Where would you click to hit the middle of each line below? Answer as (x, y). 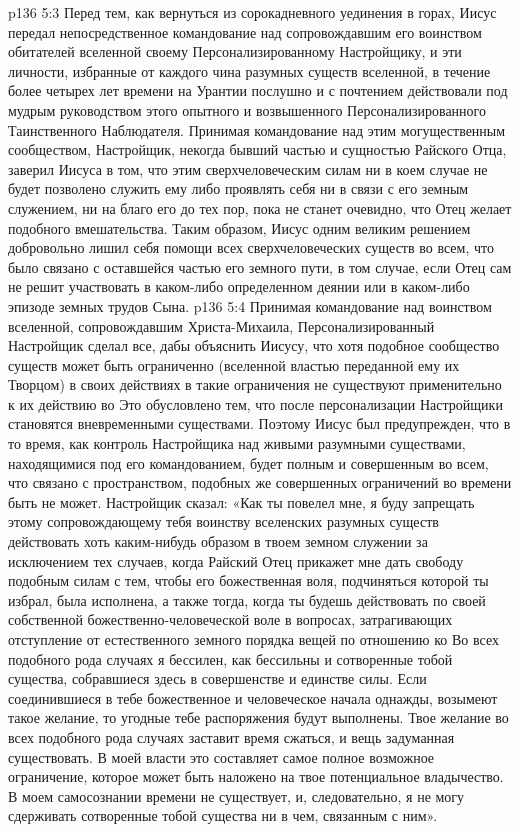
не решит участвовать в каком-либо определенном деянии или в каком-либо (239, 286)
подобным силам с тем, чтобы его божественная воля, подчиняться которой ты (248, 580)
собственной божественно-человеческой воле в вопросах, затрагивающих (230, 619)
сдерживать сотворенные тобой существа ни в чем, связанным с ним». (223, 815)
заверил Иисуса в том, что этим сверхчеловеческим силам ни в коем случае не (248, 168)
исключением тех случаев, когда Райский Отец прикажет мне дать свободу (236, 560)
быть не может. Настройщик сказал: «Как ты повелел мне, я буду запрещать (241, 501)
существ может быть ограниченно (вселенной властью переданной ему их (234, 364)
